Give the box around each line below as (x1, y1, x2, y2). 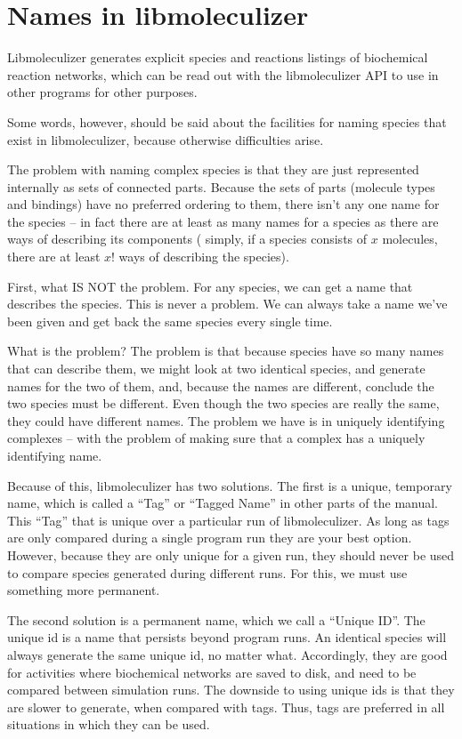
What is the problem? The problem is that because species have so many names (7, 341, 444, 360)
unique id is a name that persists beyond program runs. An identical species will (7, 628, 447, 647)
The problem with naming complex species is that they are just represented (7, 160, 419, 179)
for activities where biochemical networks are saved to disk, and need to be (7, 663, 417, 681)
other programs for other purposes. (7, 83, 198, 101)
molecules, (382, 229, 438, 248)
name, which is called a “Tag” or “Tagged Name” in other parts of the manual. (7, 494, 439, 512)
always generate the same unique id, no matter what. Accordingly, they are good (7, 645, 448, 663)
